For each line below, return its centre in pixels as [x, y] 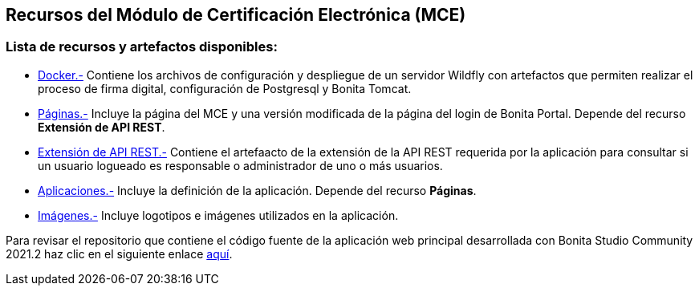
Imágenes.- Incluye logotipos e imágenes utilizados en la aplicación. [218, 215]
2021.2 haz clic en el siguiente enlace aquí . [119, 253]
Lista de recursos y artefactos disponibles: [142, 47]
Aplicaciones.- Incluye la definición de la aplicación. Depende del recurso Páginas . [257, 190]
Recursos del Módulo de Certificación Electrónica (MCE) [236, 15]
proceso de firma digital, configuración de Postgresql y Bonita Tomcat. [225, 88]
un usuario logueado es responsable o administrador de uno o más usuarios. [240, 165]
